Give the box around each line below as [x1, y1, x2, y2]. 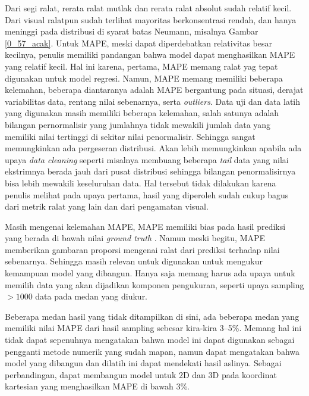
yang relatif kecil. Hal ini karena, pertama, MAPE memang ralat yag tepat [5, 60, 278, 72]
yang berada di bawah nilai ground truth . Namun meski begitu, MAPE [5, 232, 266, 244]
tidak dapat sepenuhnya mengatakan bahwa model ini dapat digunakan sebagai [5, 333, 295, 346]
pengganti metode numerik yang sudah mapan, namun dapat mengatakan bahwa [5, 345, 299, 357]
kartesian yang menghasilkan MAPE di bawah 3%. [5, 380, 190, 392]
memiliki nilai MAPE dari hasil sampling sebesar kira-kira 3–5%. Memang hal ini [5, 322, 302, 334]
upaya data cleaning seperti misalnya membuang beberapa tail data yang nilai [5, 153, 289, 166]
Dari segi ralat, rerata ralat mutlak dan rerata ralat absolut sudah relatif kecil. [5, 2, 292, 14]
